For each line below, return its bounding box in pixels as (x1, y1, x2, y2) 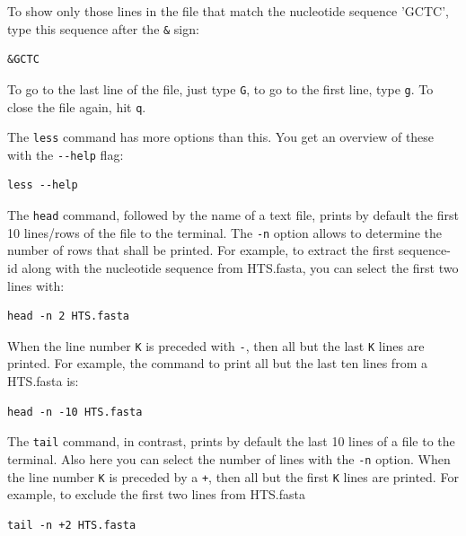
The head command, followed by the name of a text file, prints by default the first (7, 206, 459, 224)
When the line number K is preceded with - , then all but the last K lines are (7, 336, 425, 355)
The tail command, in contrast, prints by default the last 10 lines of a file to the (7, 432, 455, 451)
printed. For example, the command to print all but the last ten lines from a (7, 354, 427, 373)
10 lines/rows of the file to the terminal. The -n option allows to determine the (7, 223, 443, 242)
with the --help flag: (7, 145, 124, 163)
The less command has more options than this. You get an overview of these (7, 127, 435, 146)
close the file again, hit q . (7, 97, 146, 116)
